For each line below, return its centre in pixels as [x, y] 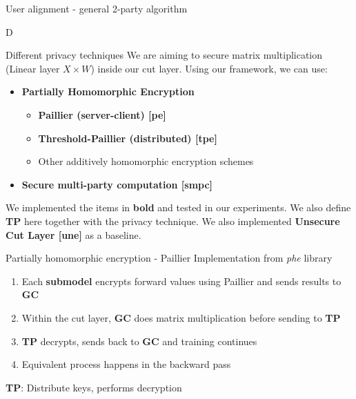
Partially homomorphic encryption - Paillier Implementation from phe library [169, 258]
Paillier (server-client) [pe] [102, 114]
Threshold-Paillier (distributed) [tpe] [128, 138]
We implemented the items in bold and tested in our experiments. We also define [178, 207]
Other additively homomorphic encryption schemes [146, 161]
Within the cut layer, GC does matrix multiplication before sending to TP [181, 317]
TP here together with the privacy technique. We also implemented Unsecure [173, 221]
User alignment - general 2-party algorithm [97, 8]
